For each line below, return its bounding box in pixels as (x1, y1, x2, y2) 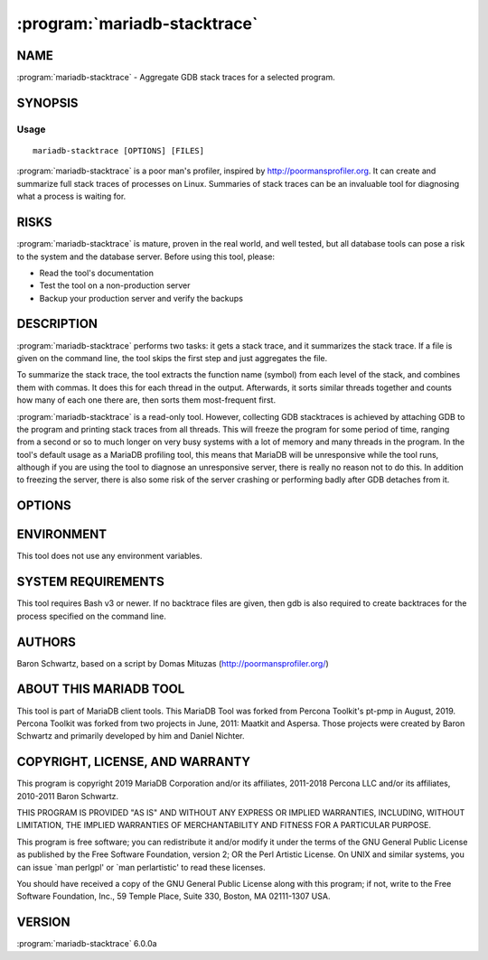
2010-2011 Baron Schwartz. (16, 790, 119, 801)
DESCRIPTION (16, 316, 99, 331)
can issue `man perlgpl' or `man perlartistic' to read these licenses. (16, 862, 266, 872)
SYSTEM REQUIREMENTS (16, 574, 164, 590)
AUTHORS (16, 634, 77, 649)
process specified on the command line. (16, 610, 167, 621)
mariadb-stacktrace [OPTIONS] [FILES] (33, 145, 205, 156)
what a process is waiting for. (16, 191, 127, 202)
